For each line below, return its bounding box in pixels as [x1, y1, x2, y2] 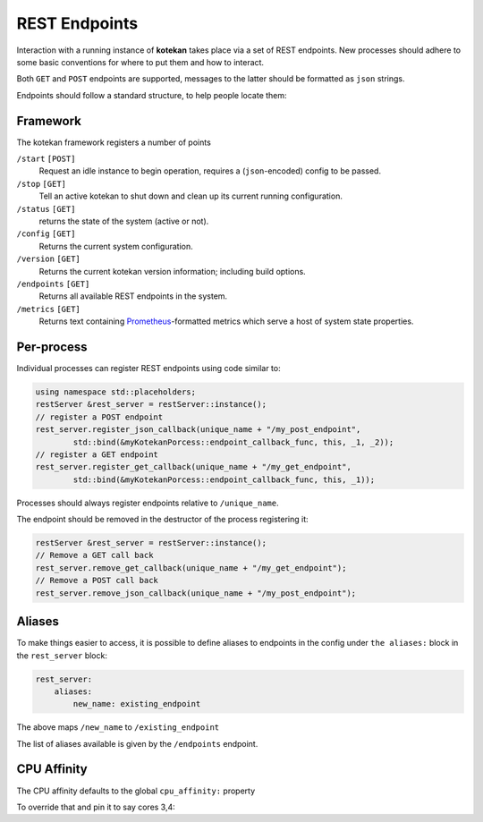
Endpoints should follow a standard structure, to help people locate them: [16, 89, 287, 100]
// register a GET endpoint [35, 449, 158, 460]
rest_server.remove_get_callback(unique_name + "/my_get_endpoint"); [35, 563, 347, 572]
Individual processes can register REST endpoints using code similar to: [16, 363, 281, 373]
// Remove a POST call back [35, 575, 158, 586]
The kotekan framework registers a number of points [16, 137, 212, 148]
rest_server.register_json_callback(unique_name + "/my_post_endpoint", [35, 425, 361, 435]
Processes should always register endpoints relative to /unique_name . [16, 497, 279, 508]
